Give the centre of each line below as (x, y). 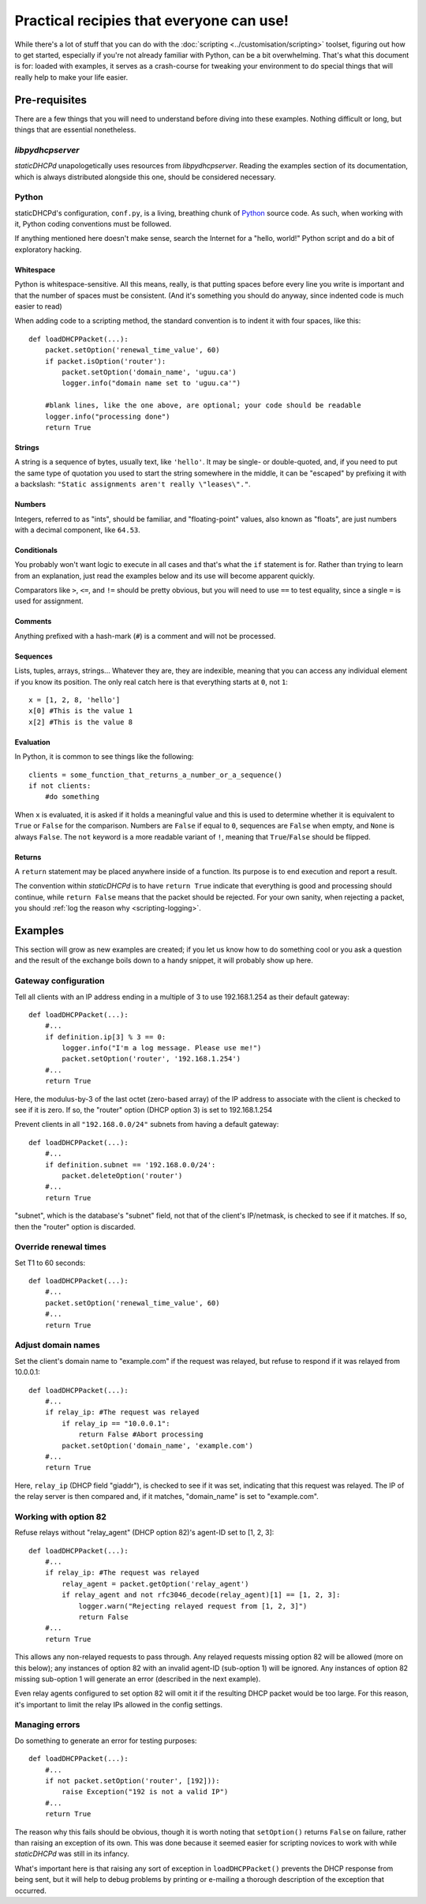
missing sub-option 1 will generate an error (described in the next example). (138, 1679)
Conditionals (36, 550)
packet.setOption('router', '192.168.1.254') (151, 1059)
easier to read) (38, 306)
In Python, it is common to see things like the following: (104, 757)
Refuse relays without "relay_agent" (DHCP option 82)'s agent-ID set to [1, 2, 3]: (144, 1533)
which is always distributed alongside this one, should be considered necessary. (145, 177)
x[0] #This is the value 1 (81, 711)
